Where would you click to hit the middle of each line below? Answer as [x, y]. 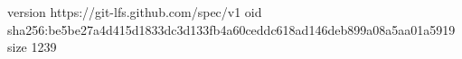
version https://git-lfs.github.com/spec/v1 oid [135, 12]
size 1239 [32, 47]
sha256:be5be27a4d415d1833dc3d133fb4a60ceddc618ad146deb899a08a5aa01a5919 [231, 29]
